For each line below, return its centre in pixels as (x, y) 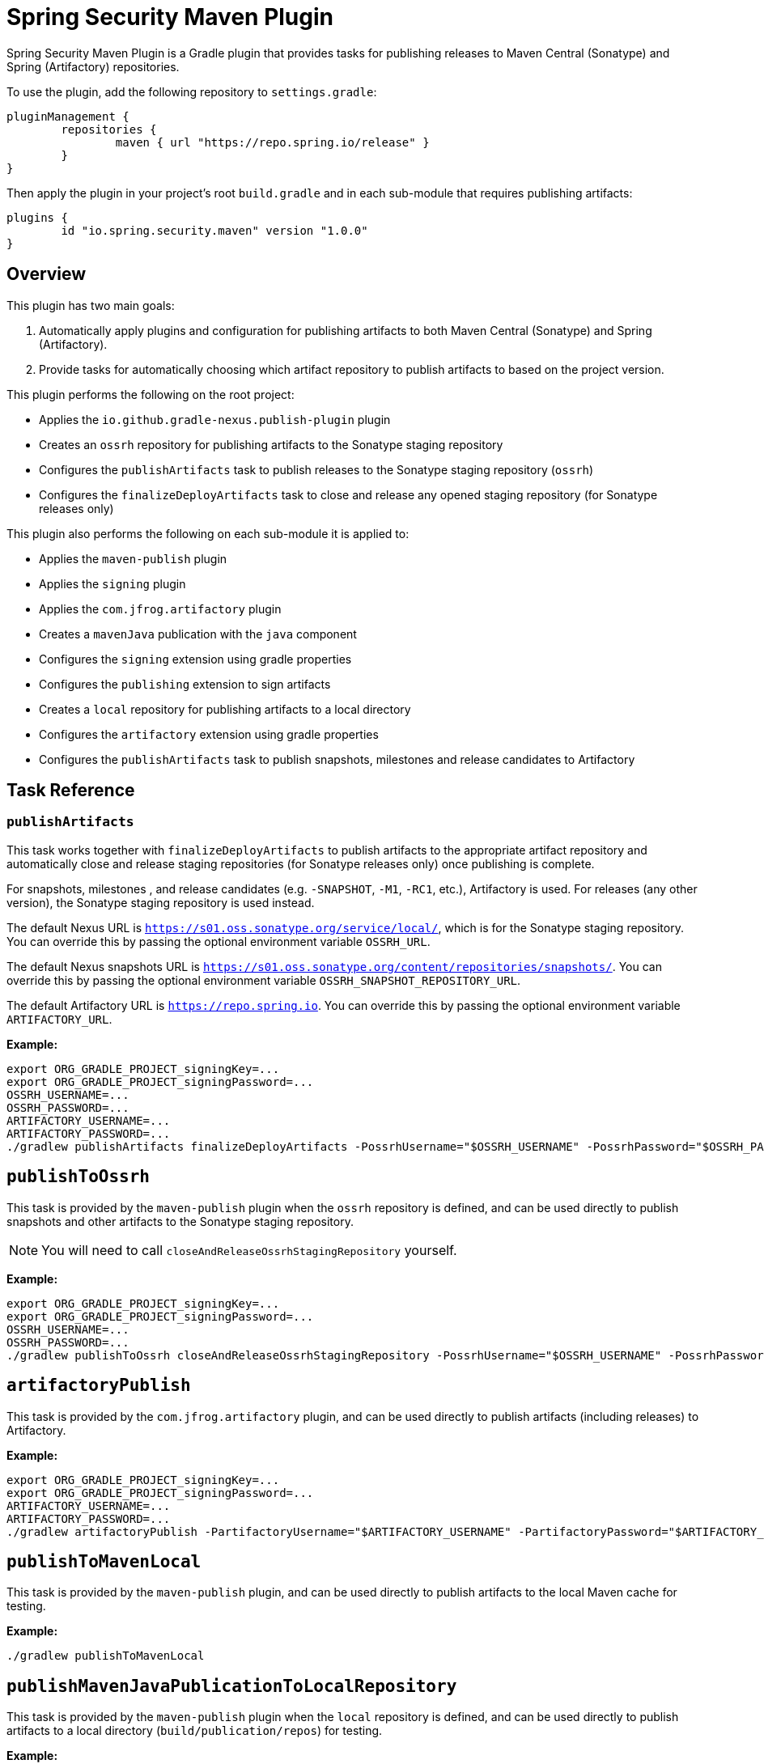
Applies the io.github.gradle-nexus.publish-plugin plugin (215, 419)
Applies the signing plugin (112, 583)
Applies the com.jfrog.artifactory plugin (160, 608)
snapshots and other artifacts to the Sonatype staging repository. (180, 1221)
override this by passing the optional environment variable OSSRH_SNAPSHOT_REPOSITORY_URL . (264, 980)
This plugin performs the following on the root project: (151, 394)
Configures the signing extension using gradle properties (195, 659)
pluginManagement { (68, 116)
